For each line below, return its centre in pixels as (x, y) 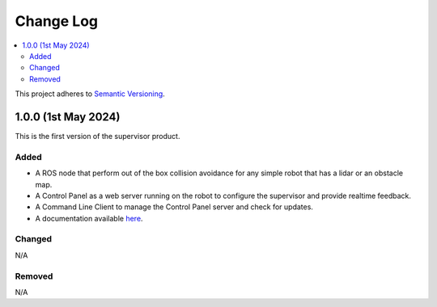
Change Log (57, 21)
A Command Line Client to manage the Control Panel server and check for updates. (174, 207)
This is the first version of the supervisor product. (98, 137)
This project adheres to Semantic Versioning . (90, 94)
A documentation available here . (89, 218)
